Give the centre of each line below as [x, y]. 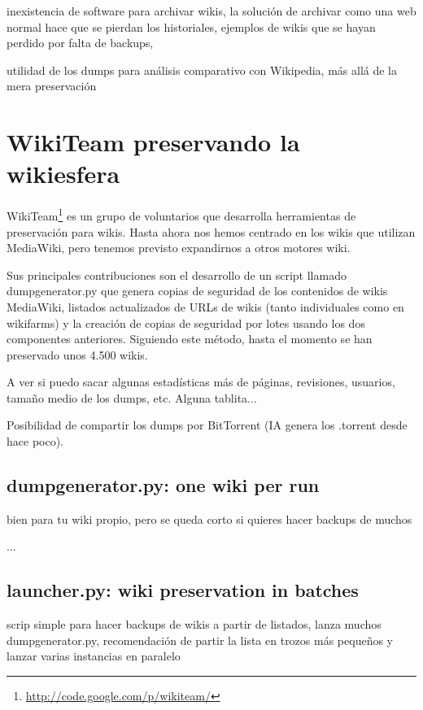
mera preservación [52, 86]
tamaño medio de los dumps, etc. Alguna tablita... [132, 397]
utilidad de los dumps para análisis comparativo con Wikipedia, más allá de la [202, 70]
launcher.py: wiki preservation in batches [183, 590]
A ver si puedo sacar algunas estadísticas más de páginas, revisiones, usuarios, [201, 382]
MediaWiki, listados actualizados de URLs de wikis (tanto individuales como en [205, 306]
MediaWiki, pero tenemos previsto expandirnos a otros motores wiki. [179, 248]
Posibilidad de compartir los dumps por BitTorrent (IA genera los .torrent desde [207, 425]
